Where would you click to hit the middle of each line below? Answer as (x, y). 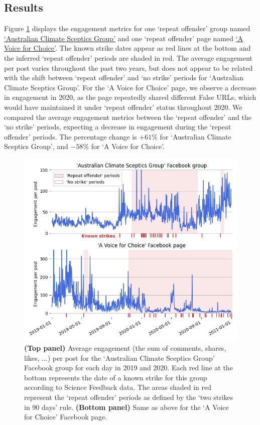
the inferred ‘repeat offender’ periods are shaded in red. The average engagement (128, 57)
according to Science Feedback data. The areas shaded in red (118, 387)
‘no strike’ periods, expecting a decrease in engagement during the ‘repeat (118, 127)
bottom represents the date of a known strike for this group (116, 377)
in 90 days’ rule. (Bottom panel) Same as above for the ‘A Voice (126, 407)
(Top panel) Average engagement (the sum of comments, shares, (125, 347)
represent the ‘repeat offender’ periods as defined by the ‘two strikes (129, 397)
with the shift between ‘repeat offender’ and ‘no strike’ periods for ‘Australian (124, 78)
